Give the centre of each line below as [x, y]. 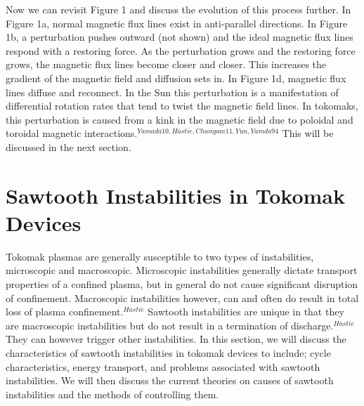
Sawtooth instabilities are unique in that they [246, 312]
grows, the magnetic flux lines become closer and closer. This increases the [166, 64]
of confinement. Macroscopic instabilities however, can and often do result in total [182, 297]
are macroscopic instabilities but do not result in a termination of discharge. [170, 325]
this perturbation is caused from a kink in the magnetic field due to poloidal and [180, 119]
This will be [308, 133]
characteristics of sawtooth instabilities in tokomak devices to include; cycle [168, 353]
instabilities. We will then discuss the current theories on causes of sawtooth [170, 380]
